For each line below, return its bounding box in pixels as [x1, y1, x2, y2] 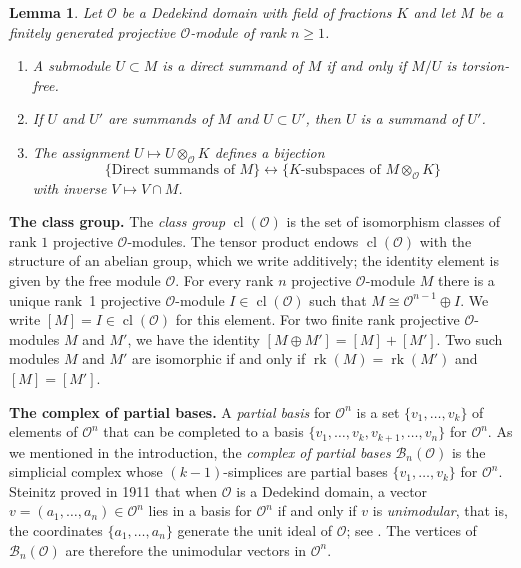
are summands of [108, 108, 213, 129]
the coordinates [9, 519, 103, 540]
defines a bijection [214, 141, 325, 162]
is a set [356, 401, 400, 422]
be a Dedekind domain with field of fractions [121, 2, 392, 22]
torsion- [461, 55, 510, 76]
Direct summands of [111, 162, 235, 177]
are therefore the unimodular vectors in [65, 539, 307, 560]
